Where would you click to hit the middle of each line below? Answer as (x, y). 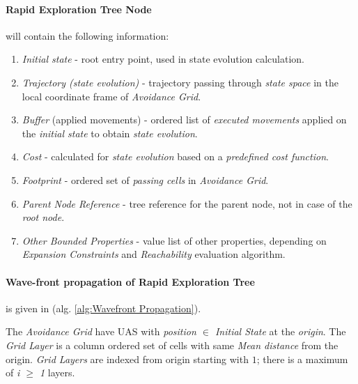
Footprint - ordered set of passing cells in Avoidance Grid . (145, 179)
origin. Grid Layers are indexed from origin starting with (127, 359)
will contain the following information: (87, 35)
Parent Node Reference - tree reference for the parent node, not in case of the (187, 203)
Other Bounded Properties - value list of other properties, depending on (174, 240)
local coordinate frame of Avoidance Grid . (111, 96)
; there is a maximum (302, 359)
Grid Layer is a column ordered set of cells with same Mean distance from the (172, 345)
